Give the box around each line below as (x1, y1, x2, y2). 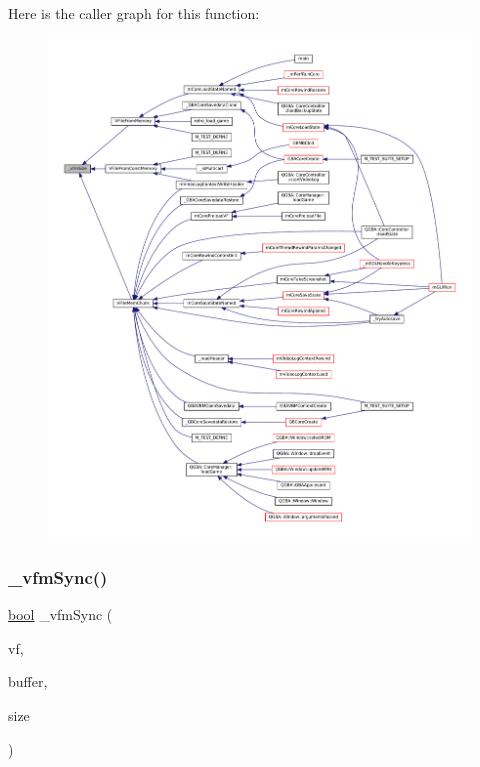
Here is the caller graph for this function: (8, 3, 260, 23)
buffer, (8, 671, 48, 692)
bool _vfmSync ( (8, 604, 113, 625)
